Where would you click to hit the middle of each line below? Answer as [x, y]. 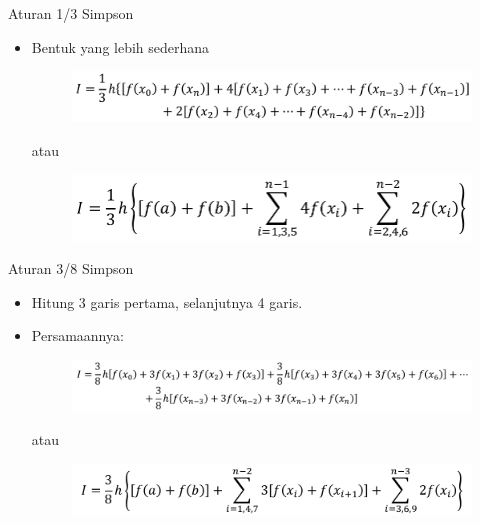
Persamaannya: [77, 335]
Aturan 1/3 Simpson [71, 13]
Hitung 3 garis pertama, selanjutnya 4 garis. [167, 301]
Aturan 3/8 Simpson [71, 268]
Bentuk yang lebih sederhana [120, 46]
